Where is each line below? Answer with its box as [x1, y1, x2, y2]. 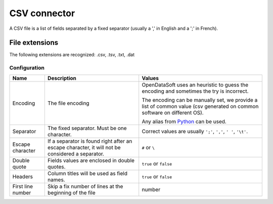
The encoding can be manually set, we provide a [142, 96, 258, 103]
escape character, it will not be [47, 144, 121, 151]
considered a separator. [47, 150, 105, 157]
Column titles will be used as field [47, 170, 128, 177]
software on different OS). [142, 109, 204, 116]
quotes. [47, 163, 66, 170]
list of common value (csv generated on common [142, 103, 259, 110]
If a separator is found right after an [47, 137, 132, 144]
